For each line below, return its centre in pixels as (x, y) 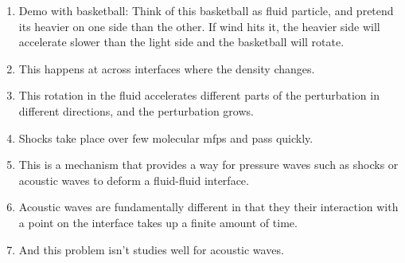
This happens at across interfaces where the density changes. (167, 68)
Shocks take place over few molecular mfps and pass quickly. (166, 137)
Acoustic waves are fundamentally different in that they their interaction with (208, 207)
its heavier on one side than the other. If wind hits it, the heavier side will (199, 26)
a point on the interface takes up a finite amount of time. (158, 222)
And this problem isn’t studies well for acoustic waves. (151, 249)
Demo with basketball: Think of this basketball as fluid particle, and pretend (206, 10)
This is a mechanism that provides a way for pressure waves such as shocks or (208, 165)
